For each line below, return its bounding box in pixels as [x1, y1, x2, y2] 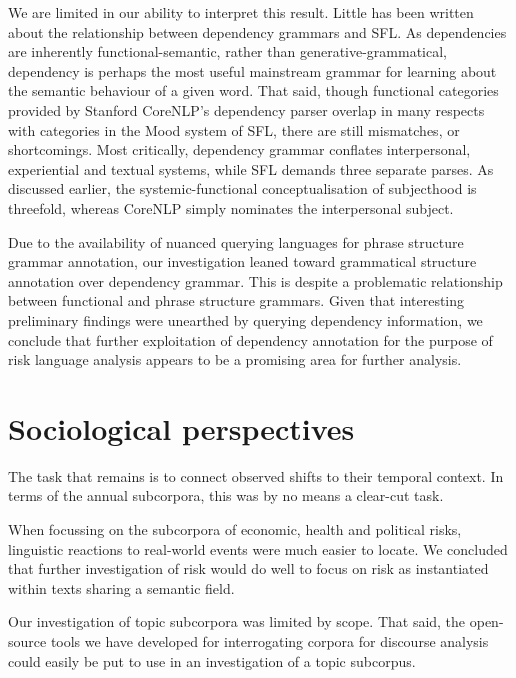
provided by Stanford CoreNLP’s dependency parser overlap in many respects [8, 99, 485, 120]
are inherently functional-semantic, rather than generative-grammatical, [8, 41, 447, 62]
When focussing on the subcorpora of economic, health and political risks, [8, 519, 462, 539]
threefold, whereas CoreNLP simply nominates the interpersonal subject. [8, 197, 454, 218]
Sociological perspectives [8, 407, 355, 448]
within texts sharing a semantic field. [8, 577, 235, 598]
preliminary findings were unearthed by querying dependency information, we [8, 309, 483, 330]
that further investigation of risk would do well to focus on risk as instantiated [8, 558, 489, 579]
